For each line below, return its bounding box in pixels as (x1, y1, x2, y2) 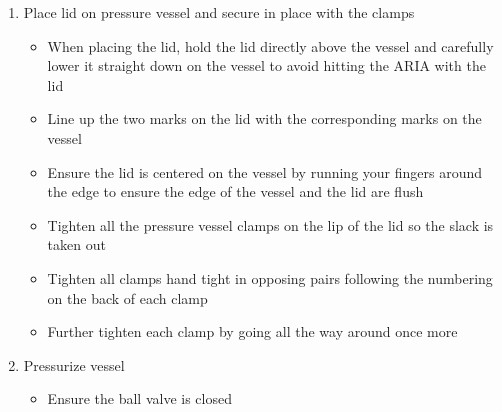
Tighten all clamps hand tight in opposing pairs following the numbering (47, 267, 493, 288)
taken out (47, 234, 106, 255)
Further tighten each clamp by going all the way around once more (47, 321, 458, 342)
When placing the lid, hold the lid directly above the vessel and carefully (47, 35, 494, 56)
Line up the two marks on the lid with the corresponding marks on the (47, 108, 482, 129)
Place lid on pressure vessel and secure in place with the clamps (23, 2, 415, 22)
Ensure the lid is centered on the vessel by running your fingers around (47, 161, 483, 182)
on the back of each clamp (47, 287, 208, 308)
